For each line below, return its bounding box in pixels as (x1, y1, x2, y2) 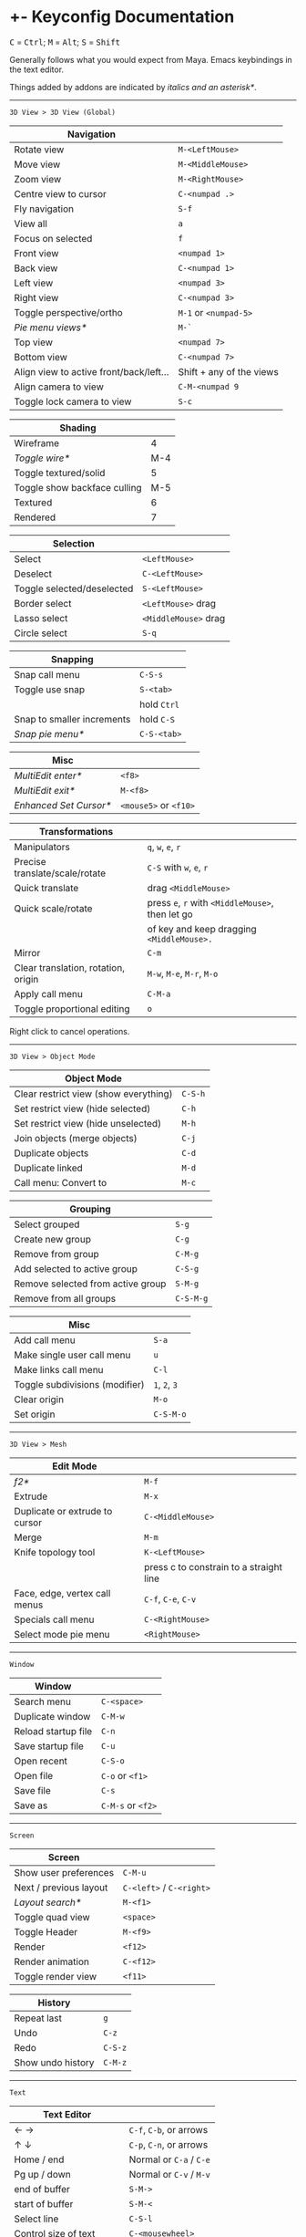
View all (14, 217, 48, 230)
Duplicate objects (14, 1147, 89, 1160)
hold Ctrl (139, 698, 180, 711)
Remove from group (14, 1247, 99, 1260)
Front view (14, 246, 59, 259)
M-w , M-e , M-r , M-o (147, 967, 219, 980)
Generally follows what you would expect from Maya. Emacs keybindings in (9, 54, 293, 65)
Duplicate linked (14, 1161, 84, 1174)
